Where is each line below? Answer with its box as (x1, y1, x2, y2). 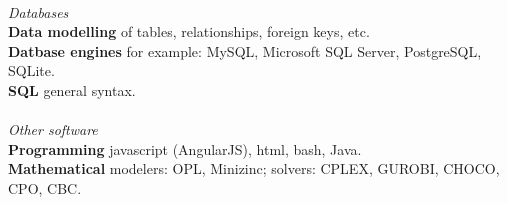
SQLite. (8, 60, 55, 81)
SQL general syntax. (8, 79, 136, 100)
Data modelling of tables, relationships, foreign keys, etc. (8, 21, 370, 42)
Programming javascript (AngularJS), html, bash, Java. (8, 138, 362, 159)
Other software (8, 119, 98, 140)
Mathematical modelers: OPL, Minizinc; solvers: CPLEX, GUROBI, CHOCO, (8, 158, 500, 179)
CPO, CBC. (8, 177, 82, 198)
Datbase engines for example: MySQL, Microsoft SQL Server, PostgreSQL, (8, 40, 482, 61)
